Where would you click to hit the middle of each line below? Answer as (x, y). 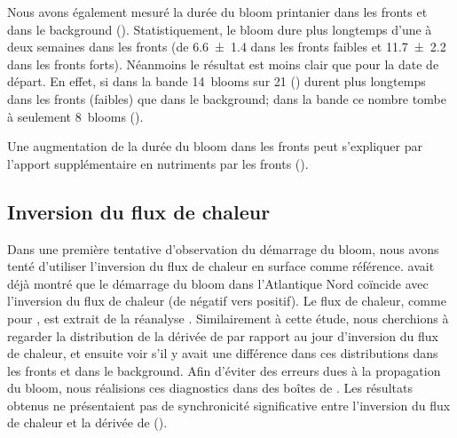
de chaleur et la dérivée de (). (87, 422)
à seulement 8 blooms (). (75, 116)
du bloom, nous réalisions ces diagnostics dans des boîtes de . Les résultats (210, 388)
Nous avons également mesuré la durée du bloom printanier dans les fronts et (217, 12)
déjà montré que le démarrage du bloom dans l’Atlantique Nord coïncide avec (218, 283)
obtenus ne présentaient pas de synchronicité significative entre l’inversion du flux (229, 405)
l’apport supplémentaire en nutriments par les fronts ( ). (158, 163)
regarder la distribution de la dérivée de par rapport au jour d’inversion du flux (223, 335)
